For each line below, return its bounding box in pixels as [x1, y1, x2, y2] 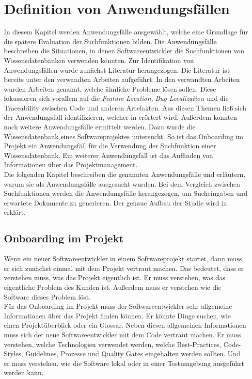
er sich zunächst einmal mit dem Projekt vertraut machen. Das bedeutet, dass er [4, 263, 244, 273]
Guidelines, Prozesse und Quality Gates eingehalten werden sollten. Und [25, 348, 240, 359]
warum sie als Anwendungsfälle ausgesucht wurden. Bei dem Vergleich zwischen [4, 178, 240, 189]
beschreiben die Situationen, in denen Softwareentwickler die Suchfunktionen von [4, 46, 245, 56]
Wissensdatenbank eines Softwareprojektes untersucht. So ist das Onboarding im [4, 131, 243, 141]
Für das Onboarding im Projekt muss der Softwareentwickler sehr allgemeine [4, 301, 232, 311]
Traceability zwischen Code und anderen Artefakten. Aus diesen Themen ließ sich [4, 102, 247, 112]
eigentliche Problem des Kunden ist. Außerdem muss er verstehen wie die [4, 282, 221, 292]
